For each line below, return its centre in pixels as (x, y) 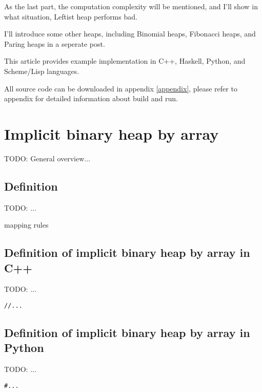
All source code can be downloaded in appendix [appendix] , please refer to (121, 88)
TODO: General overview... (47, 158)
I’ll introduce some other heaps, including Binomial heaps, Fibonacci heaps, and (130, 34)
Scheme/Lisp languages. (42, 71)
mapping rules (26, 225)
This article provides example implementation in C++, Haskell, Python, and (125, 61)
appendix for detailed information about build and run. (91, 98)
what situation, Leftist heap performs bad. (71, 16)
